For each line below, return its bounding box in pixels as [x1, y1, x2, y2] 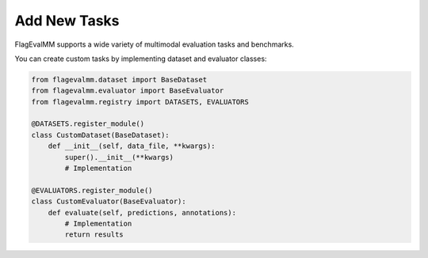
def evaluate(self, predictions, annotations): [48, 208, 237, 217]
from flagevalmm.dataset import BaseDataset [31, 75, 208, 84]
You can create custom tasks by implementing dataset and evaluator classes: [14, 54, 267, 63]
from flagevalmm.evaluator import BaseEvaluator [31, 86, 224, 95]
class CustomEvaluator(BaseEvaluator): [31, 197, 186, 206]
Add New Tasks [14, 12, 120, 29]
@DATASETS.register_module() [31, 120, 145, 128]
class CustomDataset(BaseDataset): [31, 131, 170, 139]
